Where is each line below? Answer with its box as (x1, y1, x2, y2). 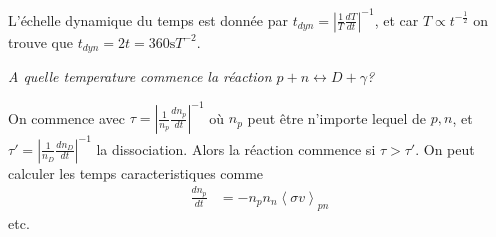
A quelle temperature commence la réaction (8, 65, 272, 86)
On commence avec (8, 107, 126, 128)
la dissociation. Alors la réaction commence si (96, 138, 376, 159)
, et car (374, 9, 419, 30)
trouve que (8, 31, 73, 52)
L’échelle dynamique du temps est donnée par (8, 9, 288, 30)
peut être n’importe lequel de (247, 107, 427, 128)
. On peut (415, 138, 475, 159)
